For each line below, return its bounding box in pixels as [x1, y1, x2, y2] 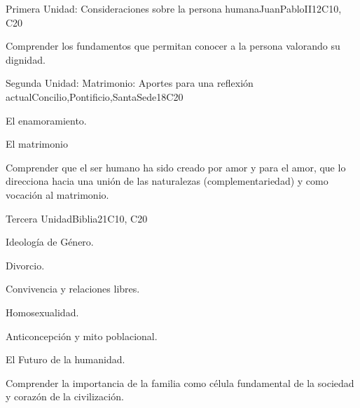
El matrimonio [6, 136, 68, 151]
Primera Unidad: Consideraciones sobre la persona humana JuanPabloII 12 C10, [6, 1, 342, 15]
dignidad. [6, 52, 46, 66]
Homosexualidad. [6, 304, 79, 319]
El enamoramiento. [6, 113, 87, 127]
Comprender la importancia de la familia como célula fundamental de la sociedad [6, 375, 354, 390]
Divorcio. [6, 258, 45, 272]
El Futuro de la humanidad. [6, 352, 125, 367]
